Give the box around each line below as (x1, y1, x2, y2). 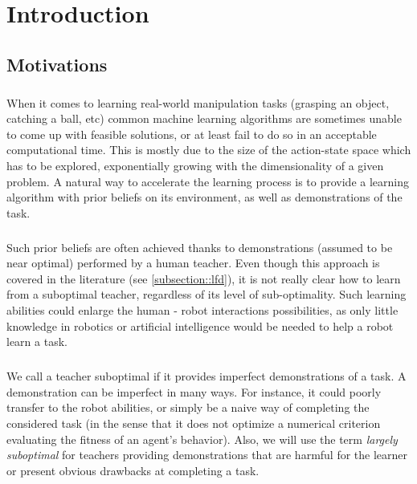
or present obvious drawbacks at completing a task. (6, 462, 260, 478)
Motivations (6, 51, 108, 76)
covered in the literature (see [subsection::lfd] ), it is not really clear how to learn (6, 270, 401, 287)
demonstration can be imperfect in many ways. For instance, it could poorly (6, 383, 382, 400)
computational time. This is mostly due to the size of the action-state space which (6, 141, 411, 158)
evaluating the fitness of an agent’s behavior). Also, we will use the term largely (6, 430, 398, 447)
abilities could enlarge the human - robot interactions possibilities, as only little (6, 302, 399, 319)
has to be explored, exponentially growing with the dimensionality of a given (6, 157, 384, 173)
